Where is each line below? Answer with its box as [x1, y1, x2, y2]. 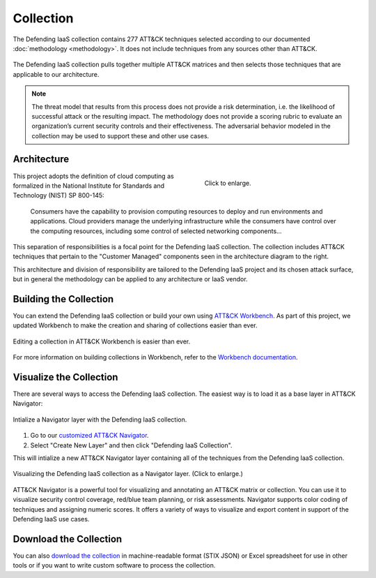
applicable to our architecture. [13, 70, 100, 78]
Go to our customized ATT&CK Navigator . [30, 431, 149, 440]
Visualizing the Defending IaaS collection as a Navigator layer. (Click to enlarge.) [13, 470, 244, 478]
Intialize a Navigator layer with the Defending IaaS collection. [13, 415, 187, 424]
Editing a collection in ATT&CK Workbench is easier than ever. [13, 337, 191, 346]
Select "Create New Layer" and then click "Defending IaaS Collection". [30, 440, 233, 450]
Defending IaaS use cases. [13, 514, 90, 523]
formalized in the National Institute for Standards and [13, 181, 165, 190]
